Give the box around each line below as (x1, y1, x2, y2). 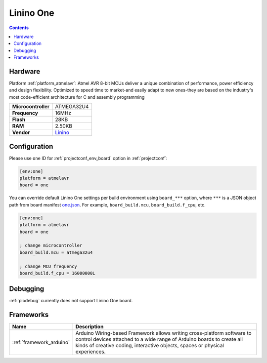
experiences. (75, 348, 106, 355)
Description (75, 323, 104, 330)
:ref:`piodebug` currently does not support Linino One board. (9, 298, 133, 304)
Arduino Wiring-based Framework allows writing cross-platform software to (75, 330, 252, 337)
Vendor (12, 129, 30, 136)
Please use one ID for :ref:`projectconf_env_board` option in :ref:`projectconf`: (9, 155, 168, 161)
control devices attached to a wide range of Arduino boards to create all (75, 336, 243, 343)
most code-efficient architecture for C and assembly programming (9, 94, 145, 100)
